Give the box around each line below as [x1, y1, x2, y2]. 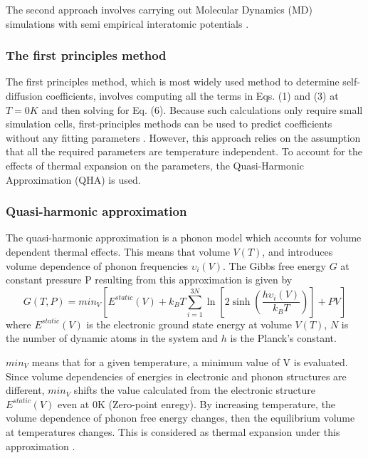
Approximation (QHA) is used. [6, 172, 141, 187]
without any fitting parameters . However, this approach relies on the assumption [6, 130, 361, 145]
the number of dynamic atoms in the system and [6, 331, 219, 345]
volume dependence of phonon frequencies [6, 258, 189, 273]
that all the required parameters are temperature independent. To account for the [6, 144, 362, 159]
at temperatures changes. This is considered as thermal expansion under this [6, 424, 340, 439]
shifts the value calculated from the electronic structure [73, 382, 315, 397]
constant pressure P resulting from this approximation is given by [6, 272, 293, 287]
